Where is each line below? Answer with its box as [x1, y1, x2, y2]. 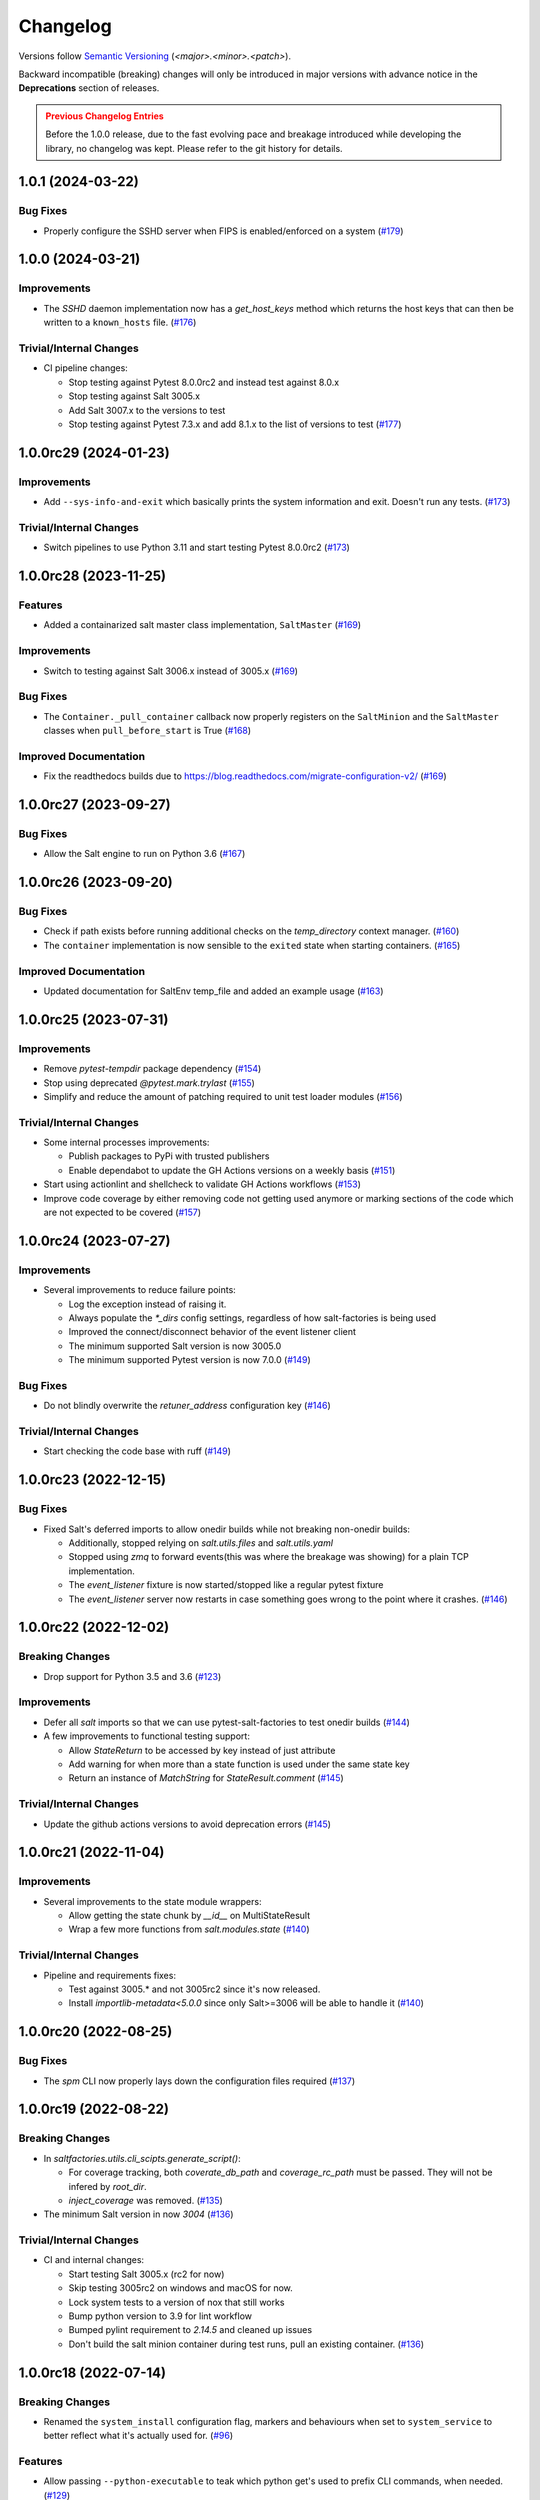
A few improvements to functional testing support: [43, 1730, 250, 1742]
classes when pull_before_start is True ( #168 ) [43, 725, 252, 737]
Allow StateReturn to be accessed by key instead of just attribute [68, 1744, 336, 1756]
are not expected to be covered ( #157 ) [43, 1206, 202, 1219]
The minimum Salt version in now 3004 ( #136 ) [43, 2208, 234, 2220]
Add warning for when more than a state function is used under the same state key [68, 1758, 410, 1770]
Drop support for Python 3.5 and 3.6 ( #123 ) [43, 1670, 222, 1682]
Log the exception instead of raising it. [68, 1298, 227, 1310]
